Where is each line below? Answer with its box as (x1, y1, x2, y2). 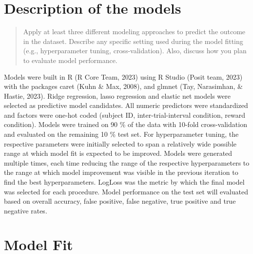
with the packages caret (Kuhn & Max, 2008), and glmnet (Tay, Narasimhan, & (4, 81, 243, 91)
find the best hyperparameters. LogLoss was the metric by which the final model (4, 177, 245, 187)
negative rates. (4, 205, 47, 215)
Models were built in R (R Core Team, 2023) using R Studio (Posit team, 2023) (4, 71, 243, 82)
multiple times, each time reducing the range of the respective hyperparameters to (4, 157, 250, 168)
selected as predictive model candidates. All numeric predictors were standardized (4, 100, 248, 110)
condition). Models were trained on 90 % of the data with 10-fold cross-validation (4, 119, 247, 129)
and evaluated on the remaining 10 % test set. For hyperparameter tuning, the (4, 129, 239, 139)
